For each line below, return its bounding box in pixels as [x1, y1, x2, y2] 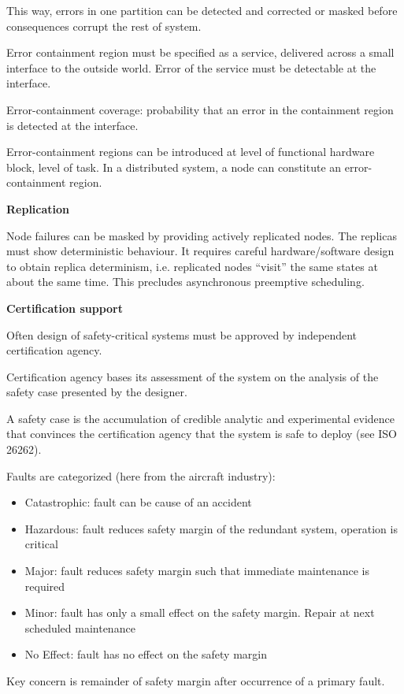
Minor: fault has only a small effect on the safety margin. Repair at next [24, 604, 375, 621]
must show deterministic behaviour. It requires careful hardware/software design [6, 243, 395, 259]
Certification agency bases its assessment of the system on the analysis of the [6, 368, 379, 384]
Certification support [6, 299, 123, 316]
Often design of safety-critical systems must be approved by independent [6, 326, 358, 343]
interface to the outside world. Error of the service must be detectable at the [6, 59, 376, 76]
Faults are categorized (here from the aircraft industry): [6, 467, 276, 484]
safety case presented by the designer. [6, 384, 187, 400]
